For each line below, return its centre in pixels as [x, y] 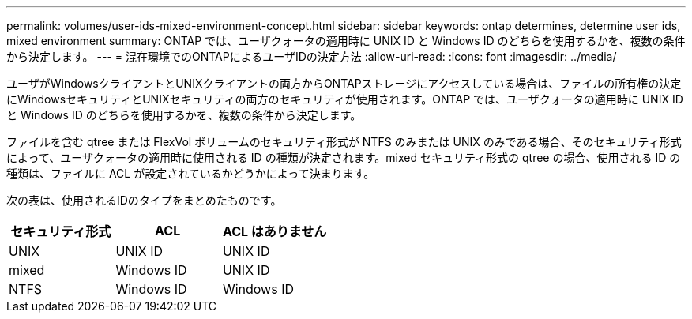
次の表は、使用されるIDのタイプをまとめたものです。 [144, 200]
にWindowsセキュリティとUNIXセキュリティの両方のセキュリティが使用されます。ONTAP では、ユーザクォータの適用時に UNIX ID [345, 99]
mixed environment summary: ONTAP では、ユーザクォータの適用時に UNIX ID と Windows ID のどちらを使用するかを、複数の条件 [346, 41]
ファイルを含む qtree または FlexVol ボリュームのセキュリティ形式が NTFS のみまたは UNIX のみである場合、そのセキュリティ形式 [344, 142]
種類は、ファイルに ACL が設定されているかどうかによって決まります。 [191, 173]
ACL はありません [275, 231]
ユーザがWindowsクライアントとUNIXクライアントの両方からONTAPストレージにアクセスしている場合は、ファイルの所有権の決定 [344, 83]
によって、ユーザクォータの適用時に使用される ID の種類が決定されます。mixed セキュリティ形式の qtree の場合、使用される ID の [344, 158]
